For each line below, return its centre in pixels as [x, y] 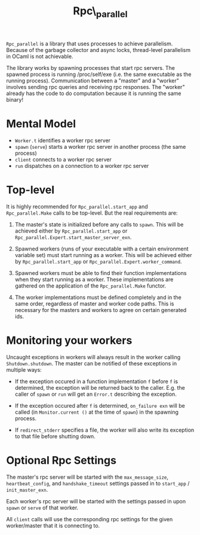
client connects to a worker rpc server [63, 159]
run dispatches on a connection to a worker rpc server [82, 166]
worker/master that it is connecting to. [53, 525]
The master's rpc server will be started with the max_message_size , [87, 477]
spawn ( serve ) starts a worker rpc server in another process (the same [100, 146]
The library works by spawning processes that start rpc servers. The [90, 68]
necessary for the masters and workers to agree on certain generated [101, 310]
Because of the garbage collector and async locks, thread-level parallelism [99, 50]
